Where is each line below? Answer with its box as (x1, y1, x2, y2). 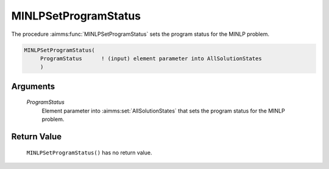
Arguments (11, 81, 55, 91)
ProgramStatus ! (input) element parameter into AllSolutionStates (40, 55, 262, 62)
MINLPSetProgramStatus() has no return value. (26, 149, 152, 156)
